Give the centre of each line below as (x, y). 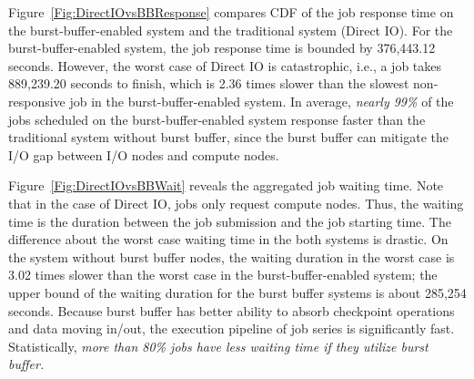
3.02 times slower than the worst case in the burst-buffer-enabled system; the (223, 275)
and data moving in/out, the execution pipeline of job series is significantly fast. (232, 328)
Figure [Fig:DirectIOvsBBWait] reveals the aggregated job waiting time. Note (226, 185)
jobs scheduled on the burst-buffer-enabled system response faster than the (217, 119)
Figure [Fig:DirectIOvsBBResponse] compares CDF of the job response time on (231, 12)
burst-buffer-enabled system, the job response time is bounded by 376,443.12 (222, 48)
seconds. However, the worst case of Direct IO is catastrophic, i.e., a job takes (225, 65)
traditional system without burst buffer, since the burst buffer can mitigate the (228, 137)
